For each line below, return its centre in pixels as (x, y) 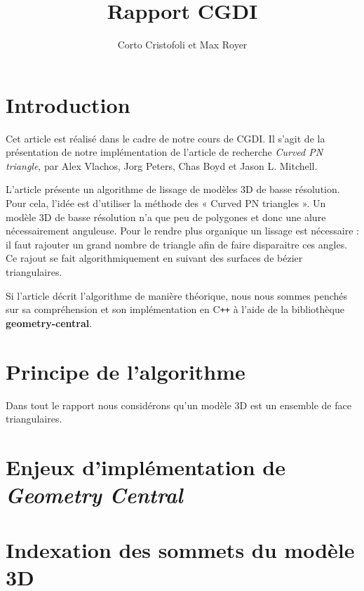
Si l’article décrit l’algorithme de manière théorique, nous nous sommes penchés (177, 295)
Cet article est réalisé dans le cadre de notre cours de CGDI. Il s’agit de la (166, 138)
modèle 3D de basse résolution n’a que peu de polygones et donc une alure (166, 217)
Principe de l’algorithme (126, 371)
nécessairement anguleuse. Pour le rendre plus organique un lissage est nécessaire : (182, 231)
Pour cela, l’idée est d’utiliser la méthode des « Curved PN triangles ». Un (166, 203)
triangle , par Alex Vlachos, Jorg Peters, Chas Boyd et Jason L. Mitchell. (162, 165)
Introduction (68, 104)
